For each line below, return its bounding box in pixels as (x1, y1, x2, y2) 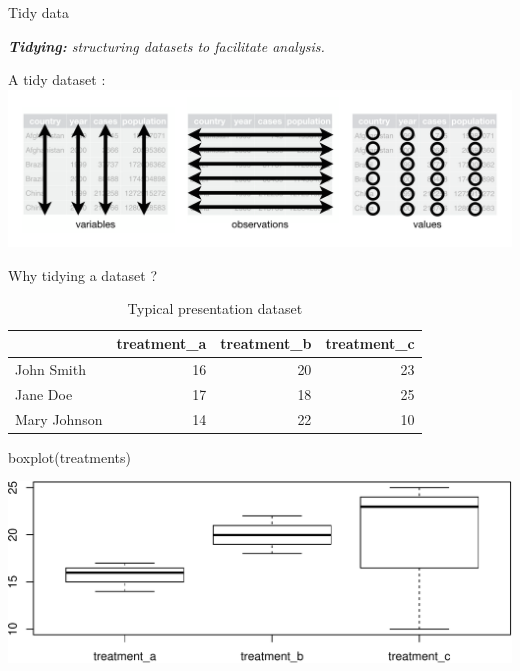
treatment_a (116, 333, 207, 354)
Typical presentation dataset (127, 298, 303, 319)
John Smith (15, 358, 86, 379)
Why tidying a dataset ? (8, 264, 158, 285)
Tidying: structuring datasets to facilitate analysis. (8, 35, 325, 56)
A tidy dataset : (8, 69, 106, 90)
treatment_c (325, 333, 415, 354)
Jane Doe (15, 383, 73, 404)
